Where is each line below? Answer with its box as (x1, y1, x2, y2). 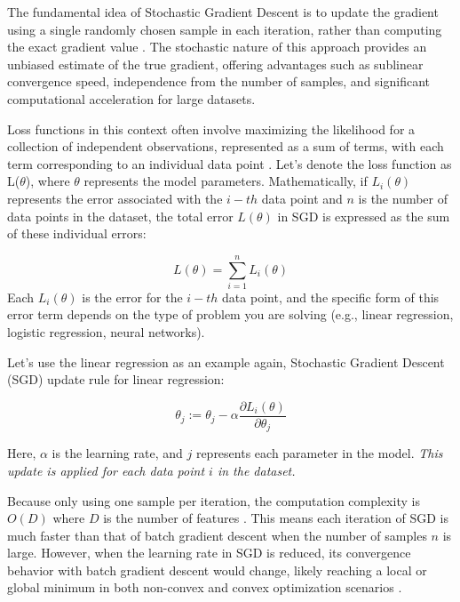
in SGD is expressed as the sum (277, 206, 450, 225)
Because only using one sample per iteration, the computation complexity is (7, 491, 420, 510)
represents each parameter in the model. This (195, 444, 443, 462)
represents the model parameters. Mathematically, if (83, 172, 368, 190)
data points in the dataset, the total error (7, 206, 234, 225)
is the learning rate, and (52, 444, 183, 462)
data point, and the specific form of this (222, 287, 440, 306)
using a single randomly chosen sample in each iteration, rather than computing (7, 20, 442, 38)
